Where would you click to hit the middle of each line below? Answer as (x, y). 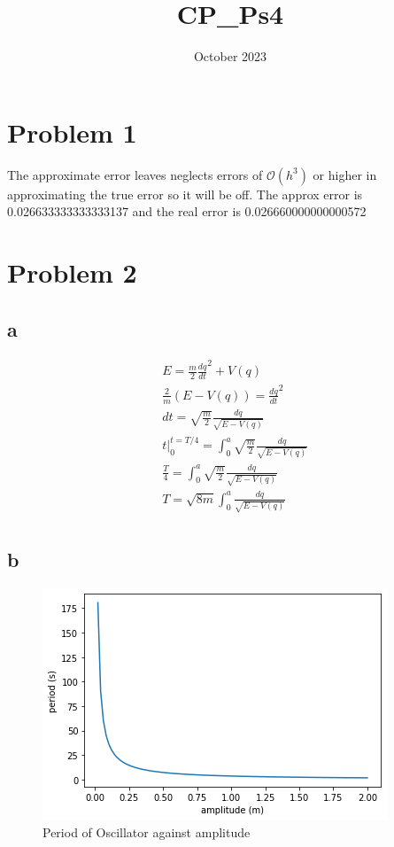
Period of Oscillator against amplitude (147, 832)
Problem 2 (72, 272)
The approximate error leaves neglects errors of (135, 174)
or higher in (345, 174)
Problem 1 (72, 132)
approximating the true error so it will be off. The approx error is (185, 194)
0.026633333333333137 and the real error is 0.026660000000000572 (187, 211)
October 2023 (230, 56)
